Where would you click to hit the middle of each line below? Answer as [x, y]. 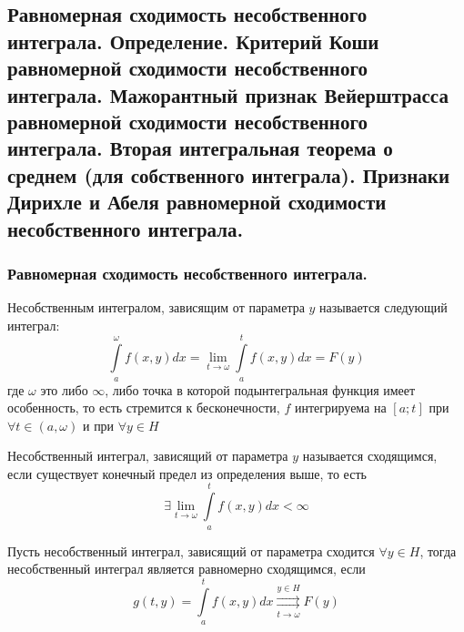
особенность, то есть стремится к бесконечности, [144, 408]
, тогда [438, 550]
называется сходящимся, [370, 456]
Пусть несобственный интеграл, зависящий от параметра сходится [191, 550]
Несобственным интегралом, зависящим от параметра [156, 307]
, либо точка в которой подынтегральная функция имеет [260, 389]
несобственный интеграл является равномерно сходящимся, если [187, 569]
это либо [64, 389]
